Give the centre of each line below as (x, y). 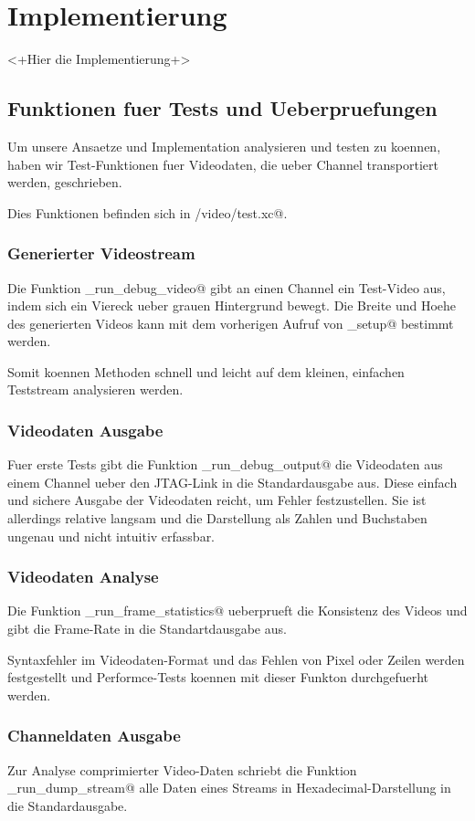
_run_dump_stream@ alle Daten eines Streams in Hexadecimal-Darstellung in (229, 788)
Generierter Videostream (101, 253)
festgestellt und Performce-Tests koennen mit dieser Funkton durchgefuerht (218, 677)
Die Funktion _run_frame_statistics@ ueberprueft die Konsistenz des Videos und (237, 610)
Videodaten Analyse (83, 577)
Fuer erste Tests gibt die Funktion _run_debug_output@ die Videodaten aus (225, 464)
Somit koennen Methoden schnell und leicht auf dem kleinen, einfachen (206, 371)
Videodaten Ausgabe (85, 430)
